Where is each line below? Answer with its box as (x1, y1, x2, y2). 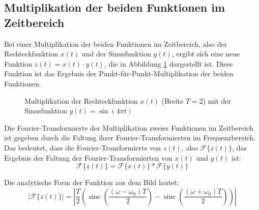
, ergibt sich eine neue (171, 48, 240, 59)
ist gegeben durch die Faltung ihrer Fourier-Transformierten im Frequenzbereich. (4, 132, 255, 143)
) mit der (203, 95, 231, 106)
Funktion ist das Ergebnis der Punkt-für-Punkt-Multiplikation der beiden (4, 68, 234, 79)
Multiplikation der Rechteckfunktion (24, 95, 138, 106)
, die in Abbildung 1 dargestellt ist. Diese (104, 58, 233, 69)
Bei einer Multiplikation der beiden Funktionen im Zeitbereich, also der (4, 38, 227, 49)
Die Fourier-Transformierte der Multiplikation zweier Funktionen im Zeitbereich (4, 122, 253, 133)
